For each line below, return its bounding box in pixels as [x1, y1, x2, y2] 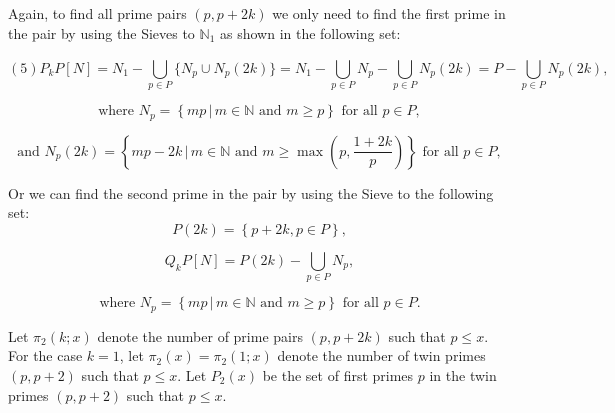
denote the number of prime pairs [97, 325, 303, 346]
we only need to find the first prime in [272, 3, 506, 23]
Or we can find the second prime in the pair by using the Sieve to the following [8, 182, 494, 203]
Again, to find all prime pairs [8, 3, 187, 23]
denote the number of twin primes [277, 345, 486, 366]
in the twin [429, 364, 497, 385]
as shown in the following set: [219, 22, 401, 43]
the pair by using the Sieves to [8, 22, 195, 43]
